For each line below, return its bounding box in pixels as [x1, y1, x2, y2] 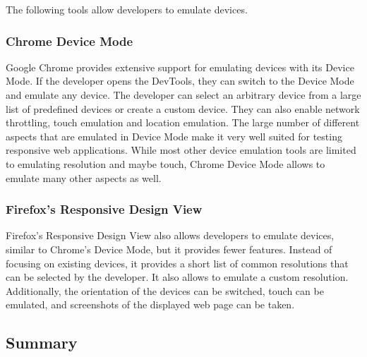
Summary [6, 332, 78, 353]
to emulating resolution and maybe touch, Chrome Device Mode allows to [6, 156, 325, 171]
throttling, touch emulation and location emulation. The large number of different [6, 115, 360, 130]
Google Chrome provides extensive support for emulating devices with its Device [6, 59, 354, 74]
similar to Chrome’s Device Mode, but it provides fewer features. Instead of [6, 241, 332, 256]
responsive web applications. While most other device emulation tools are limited [6, 143, 356, 157]
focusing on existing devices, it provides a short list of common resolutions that [6, 255, 349, 270]
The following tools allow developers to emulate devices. [6, 2, 248, 16]
